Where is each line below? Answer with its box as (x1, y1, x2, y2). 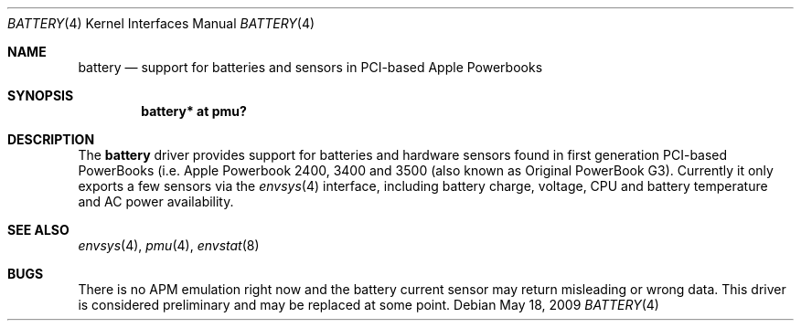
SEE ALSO (7, 222, 69, 238)
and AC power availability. (78, 194, 234, 209)
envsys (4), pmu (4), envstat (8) (78, 238, 260, 253)
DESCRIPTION (7, 132, 95, 147)
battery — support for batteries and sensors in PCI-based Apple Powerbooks (78, 59, 543, 75)
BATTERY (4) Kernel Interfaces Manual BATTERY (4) (7, 16, 315, 31)
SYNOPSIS (7, 88, 74, 103)
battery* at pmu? (141, 103, 247, 119)
